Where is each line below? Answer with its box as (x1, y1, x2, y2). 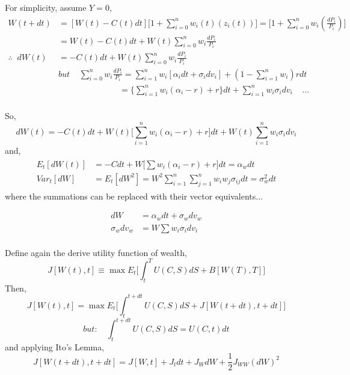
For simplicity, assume (5, 1, 87, 13)
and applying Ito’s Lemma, (5, 340, 105, 353)
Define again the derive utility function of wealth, (5, 246, 187, 258)
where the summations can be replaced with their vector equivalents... (5, 189, 263, 202)
